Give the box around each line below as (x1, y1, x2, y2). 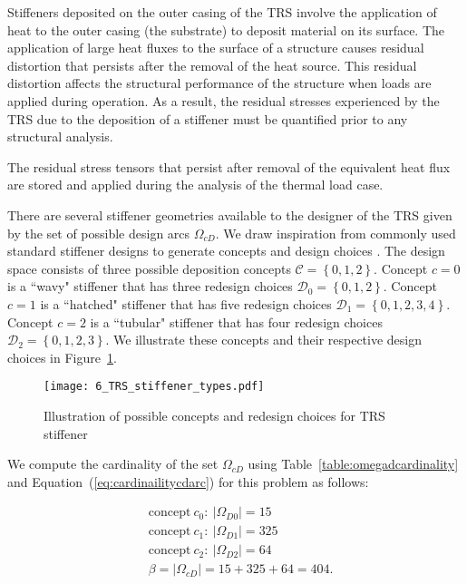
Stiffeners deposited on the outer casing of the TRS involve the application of (7, 3, 437, 21)
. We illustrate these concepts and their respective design (105, 330, 423, 349)
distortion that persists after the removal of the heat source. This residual (7, 55, 417, 74)
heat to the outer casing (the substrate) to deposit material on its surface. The (7, 20, 445, 39)
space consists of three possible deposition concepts (7, 258, 291, 277)
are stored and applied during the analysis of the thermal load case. (7, 175, 384, 194)
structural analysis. (7, 127, 113, 146)
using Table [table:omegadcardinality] (248, 454, 459, 473)
